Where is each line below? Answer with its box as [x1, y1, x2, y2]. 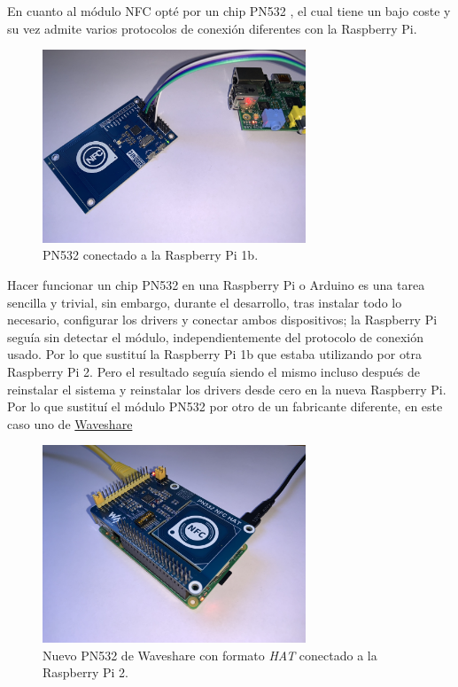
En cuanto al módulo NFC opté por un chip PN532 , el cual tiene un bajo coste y [7, 2, 451, 20]
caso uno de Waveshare [7, 414, 133, 433]
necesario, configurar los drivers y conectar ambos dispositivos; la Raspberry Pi [7, 310, 438, 329]
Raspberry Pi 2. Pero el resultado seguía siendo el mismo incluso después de [7, 363, 421, 380]
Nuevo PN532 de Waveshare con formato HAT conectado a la [43, 645, 377, 664]
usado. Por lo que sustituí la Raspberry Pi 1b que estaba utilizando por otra [7, 345, 422, 363]
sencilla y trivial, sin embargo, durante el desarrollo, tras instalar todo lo [7, 293, 402, 311]
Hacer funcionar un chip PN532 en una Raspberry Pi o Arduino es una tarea [7, 276, 425, 294]
